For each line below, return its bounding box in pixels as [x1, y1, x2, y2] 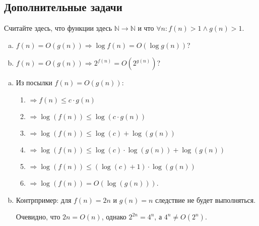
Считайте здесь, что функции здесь [4, 23, 112, 33]
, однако [101, 211, 126, 222]
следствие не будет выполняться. [155, 194, 256, 205]
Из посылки [16, 77, 52, 88]
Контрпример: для [16, 194, 72, 205]
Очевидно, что [16, 211, 60, 222]
